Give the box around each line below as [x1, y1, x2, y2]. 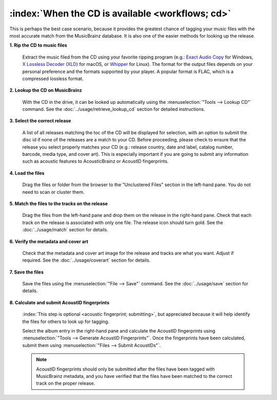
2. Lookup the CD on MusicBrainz [9, 87, 82, 94]
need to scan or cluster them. [22, 189, 85, 195]
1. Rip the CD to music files [9, 42, 68, 48]
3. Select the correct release [9, 118, 71, 124]
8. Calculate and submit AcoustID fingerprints [9, 299, 110, 305]
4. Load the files [9, 170, 45, 176]
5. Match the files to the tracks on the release [9, 201, 108, 207]
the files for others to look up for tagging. [22, 318, 110, 324]
